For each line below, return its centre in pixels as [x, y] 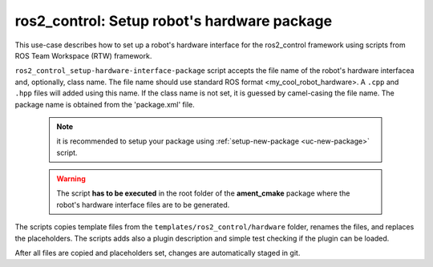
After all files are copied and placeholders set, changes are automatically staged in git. [158, 253]
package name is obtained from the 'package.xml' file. [105, 104]
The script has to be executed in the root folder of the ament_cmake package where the [203, 193]
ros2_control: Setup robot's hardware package [174, 21]
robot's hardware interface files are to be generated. [143, 204]
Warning [71, 179]
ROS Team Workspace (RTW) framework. [83, 55]
